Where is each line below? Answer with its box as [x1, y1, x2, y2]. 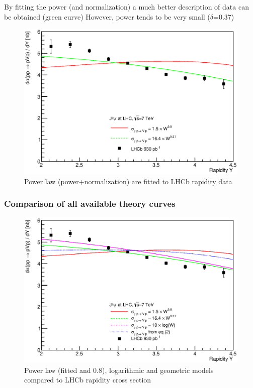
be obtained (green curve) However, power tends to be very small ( [4, 11, 210, 22]
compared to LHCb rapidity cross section [24, 374, 151, 385]
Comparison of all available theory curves [4, 197, 176, 210]
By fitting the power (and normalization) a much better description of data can [4, 2, 249, 12]
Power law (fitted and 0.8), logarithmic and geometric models [24, 364, 214, 375]
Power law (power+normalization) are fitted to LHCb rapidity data [24, 176, 232, 186]
